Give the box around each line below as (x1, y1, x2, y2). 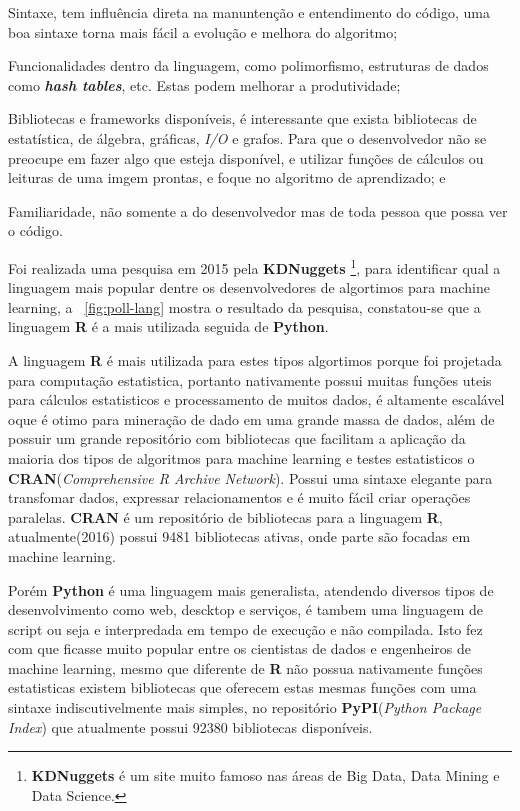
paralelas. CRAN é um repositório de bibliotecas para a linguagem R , (8, 506, 443, 527)
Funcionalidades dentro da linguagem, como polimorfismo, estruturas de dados (8, 55, 489, 76)
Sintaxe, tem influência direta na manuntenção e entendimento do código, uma (8, 2, 490, 22)
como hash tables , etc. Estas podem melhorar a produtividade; (8, 74, 401, 95)
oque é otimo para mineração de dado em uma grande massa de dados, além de (8, 408, 495, 429)
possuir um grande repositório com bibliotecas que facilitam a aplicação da (8, 428, 466, 449)
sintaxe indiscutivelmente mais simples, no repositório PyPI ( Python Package (8, 697, 482, 718)
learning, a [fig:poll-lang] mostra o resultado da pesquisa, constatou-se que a (8, 296, 481, 317)
